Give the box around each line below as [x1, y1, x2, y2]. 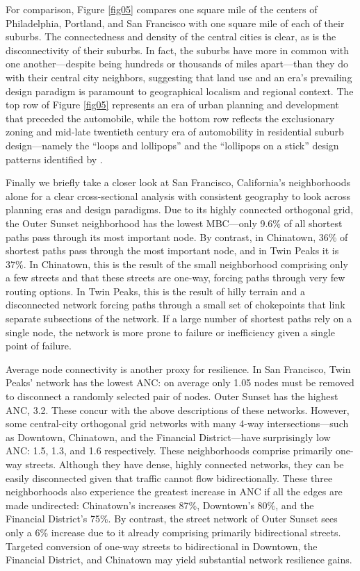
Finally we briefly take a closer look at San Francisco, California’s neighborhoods [6, 175, 350, 190]
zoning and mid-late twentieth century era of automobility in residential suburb [6, 124, 344, 139]
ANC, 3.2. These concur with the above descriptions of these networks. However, [6, 402, 350, 417]
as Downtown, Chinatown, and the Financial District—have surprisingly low [6, 429, 331, 444]
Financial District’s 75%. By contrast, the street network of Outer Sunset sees [6, 511, 338, 526]
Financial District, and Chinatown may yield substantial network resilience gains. [6, 552, 352, 567]
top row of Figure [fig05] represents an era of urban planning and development [6, 97, 339, 112]
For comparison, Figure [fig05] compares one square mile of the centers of [6, 2, 318, 16]
